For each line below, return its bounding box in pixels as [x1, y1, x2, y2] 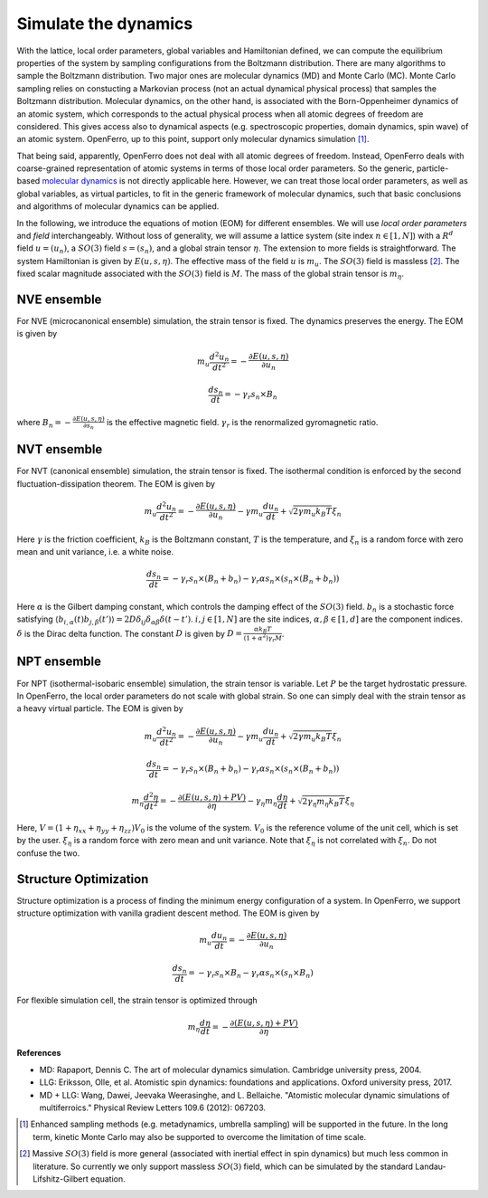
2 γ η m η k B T [302, 796, 345, 809]
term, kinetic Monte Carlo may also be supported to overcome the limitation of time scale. [33, 1131, 367, 1142]
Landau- [415, 1161, 446, 1172]
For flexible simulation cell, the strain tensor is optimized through [16, 995, 258, 1006]
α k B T [253, 624, 272, 634]
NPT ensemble [16, 654, 102, 670]
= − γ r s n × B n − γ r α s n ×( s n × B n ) [188, 968, 314, 981]
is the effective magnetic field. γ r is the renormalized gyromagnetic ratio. [106, 416, 379, 430]
